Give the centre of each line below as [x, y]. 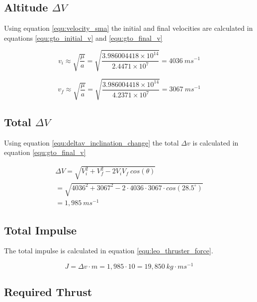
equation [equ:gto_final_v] [45, 152]
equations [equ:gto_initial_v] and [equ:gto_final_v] [83, 38]
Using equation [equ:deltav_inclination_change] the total [91, 142]
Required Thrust [48, 292]
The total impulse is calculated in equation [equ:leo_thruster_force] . [109, 251]
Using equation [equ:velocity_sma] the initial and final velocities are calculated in [128, 28]
